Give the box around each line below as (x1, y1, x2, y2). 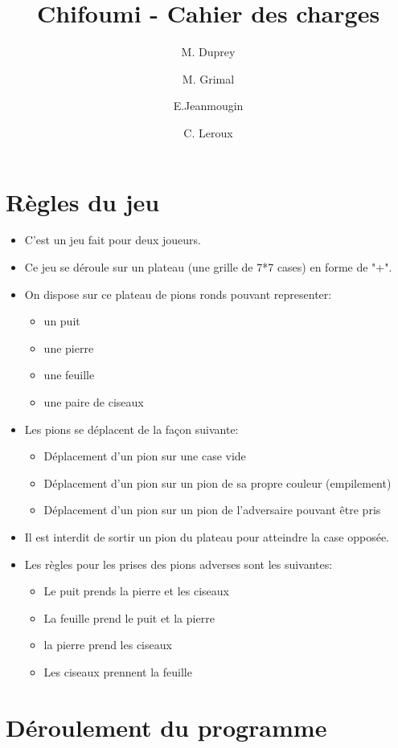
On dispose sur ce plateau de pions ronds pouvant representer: (24, 285, 332, 302)
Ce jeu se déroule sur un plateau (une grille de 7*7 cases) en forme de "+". (24, 259, 392, 276)
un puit (43, 313, 80, 329)
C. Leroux (183, 124, 233, 141)
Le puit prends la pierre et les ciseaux (43, 582, 229, 599)
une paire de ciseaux (43, 394, 144, 410)
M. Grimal (182, 70, 235, 87)
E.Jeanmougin (173, 97, 244, 114)
